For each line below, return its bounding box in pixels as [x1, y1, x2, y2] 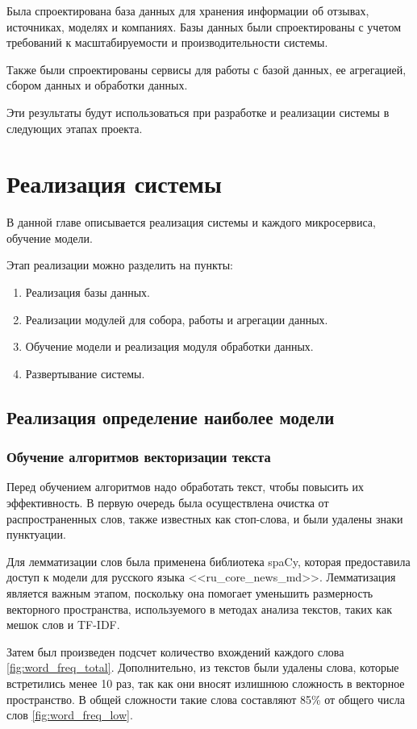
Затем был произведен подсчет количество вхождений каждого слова [6, 643, 344, 660]
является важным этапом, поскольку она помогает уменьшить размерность [6, 585, 373, 601]
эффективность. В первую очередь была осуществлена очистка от [6, 494, 329, 511]
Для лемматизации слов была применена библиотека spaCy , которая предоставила [6, 552, 411, 569]
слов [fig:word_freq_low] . [6, 706, 133, 723]
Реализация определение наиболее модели [6, 404, 335, 429]
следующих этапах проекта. [6, 119, 143, 136]
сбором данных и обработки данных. [6, 77, 188, 94]
